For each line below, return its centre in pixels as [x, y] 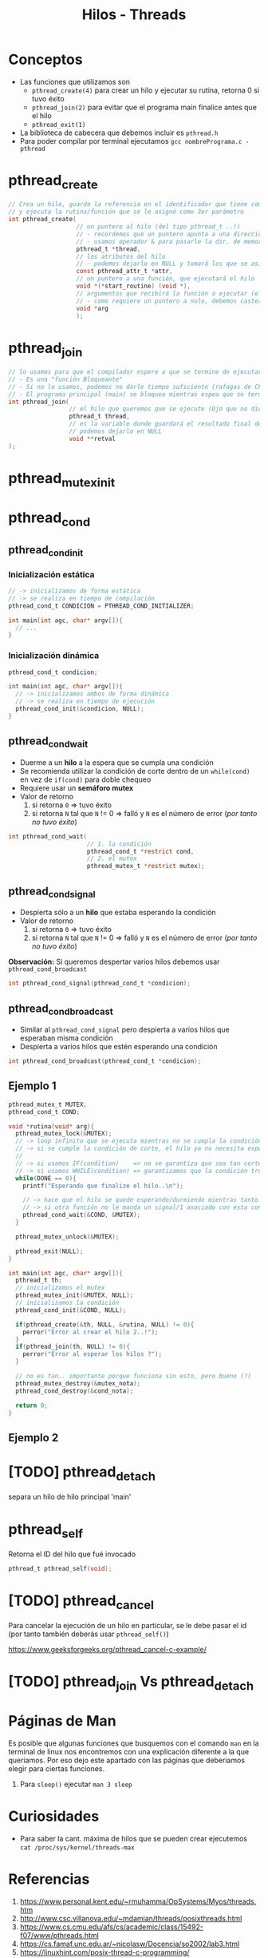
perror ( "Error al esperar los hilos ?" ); [92, 1354]
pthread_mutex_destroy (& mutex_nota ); [78, 1383]
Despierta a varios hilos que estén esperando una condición [118, 1047]
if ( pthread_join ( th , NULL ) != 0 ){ [73, 1347]
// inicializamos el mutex [60, 1288]
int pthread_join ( [39, 402]
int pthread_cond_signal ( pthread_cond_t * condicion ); [100, 984]
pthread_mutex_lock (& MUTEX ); [64, 1134]
